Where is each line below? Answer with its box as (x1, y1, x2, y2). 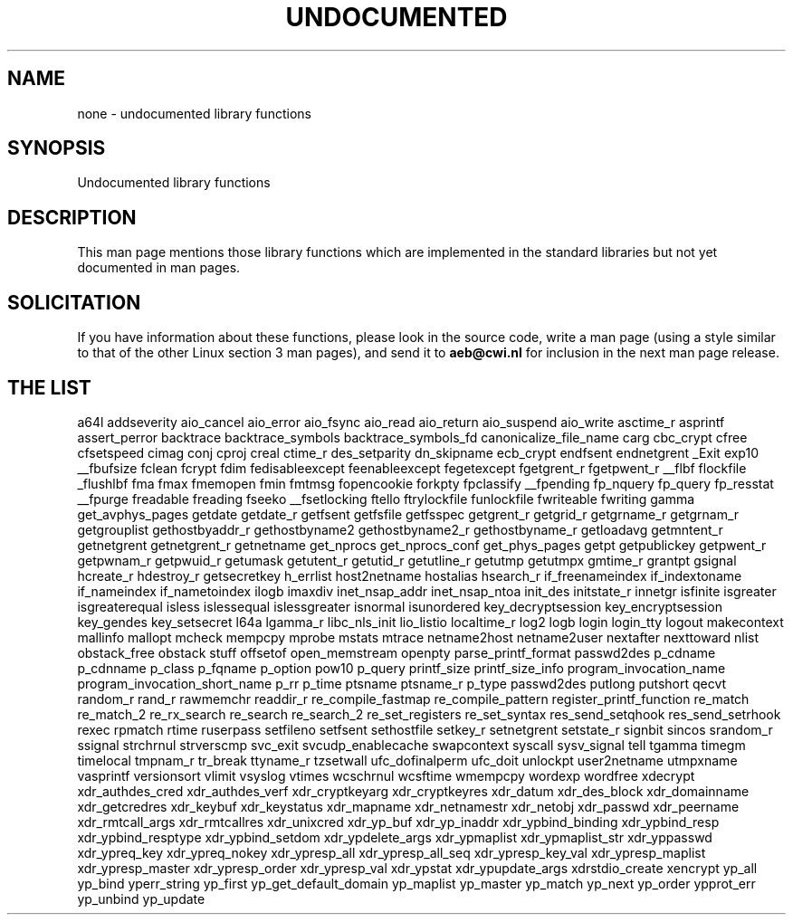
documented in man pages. (77, 260, 241, 276)
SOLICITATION (7, 290, 141, 314)
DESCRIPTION (7, 205, 137, 229)
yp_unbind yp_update (77, 890, 205, 907)
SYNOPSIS (7, 137, 106, 160)
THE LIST (7, 375, 91, 399)
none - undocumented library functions (77, 105, 311, 121)
